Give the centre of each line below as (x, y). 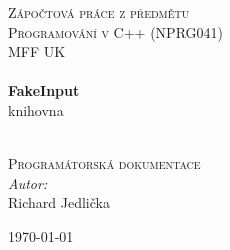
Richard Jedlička (59, 202)
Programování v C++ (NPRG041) (115, 31)
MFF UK (37, 51)
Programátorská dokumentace (104, 163)
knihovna (36, 109)
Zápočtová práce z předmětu (99, 12)
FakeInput (44, 90)
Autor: (28, 182)
